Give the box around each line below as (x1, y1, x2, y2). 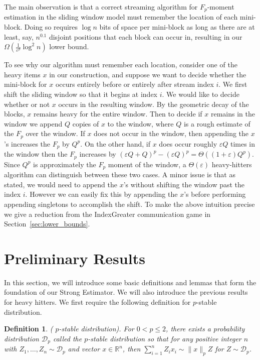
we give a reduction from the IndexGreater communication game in (4, 208, 211, 219)
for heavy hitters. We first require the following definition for (4, 297, 191, 307)
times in (230, 138, 255, 149)
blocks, (4, 108, 25, 119)
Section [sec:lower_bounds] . (4, 218, 90, 229)
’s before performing (184, 189, 246, 199)
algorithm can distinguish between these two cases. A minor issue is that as (4, 169, 235, 180)
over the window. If (26, 128, 85, 139)
